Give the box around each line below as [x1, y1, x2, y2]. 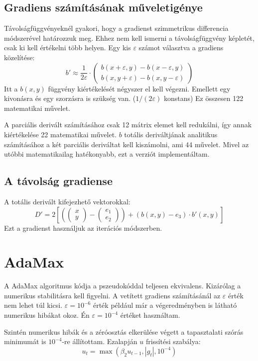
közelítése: [4, 52, 35, 62]
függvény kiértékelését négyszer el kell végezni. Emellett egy [48, 83, 231, 93]
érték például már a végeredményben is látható [93, 300, 237, 310]
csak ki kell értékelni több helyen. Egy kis [4, 42, 131, 53]
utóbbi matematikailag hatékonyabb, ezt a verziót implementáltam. [4, 149, 210, 159]
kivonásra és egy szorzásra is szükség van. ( [4, 93, 136, 103]
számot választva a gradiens [138, 42, 224, 53]
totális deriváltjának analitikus [124, 129, 218, 139]
